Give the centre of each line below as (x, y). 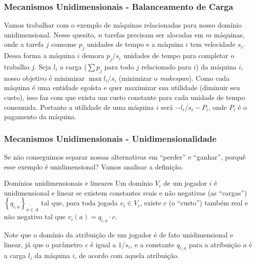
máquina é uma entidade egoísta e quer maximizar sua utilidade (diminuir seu (122, 87)
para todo (119, 66)
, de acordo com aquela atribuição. (127, 255)
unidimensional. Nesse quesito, (50, 34)
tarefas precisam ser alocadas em (154, 34)
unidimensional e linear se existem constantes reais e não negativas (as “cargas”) (126, 192)
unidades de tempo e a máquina (135, 44)
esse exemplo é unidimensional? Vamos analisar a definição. (94, 166)
